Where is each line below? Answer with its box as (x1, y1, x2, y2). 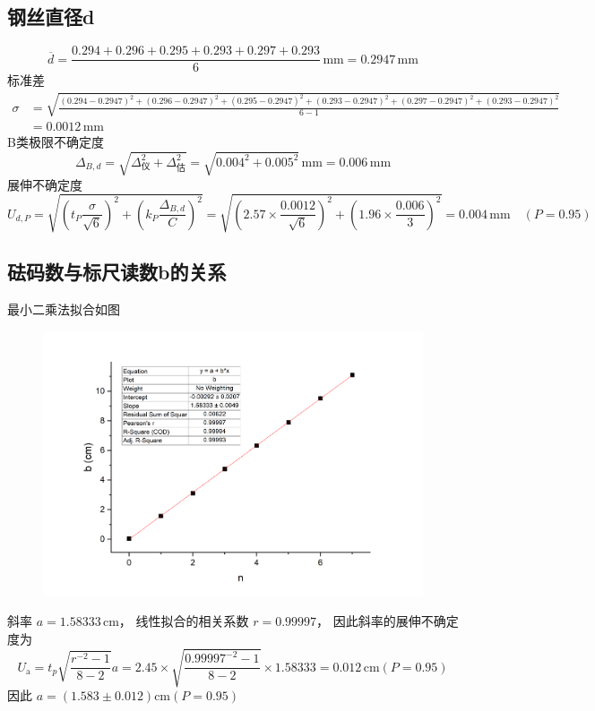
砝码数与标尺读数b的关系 (7, 258, 227, 286)
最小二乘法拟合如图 (7, 299, 120, 318)
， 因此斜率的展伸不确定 (316, 612, 459, 630)
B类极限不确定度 (7, 133, 104, 151)
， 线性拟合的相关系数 (118, 612, 249, 630)
